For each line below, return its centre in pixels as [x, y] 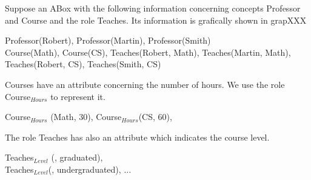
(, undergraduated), [85, 169]
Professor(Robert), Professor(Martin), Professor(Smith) [108, 40]
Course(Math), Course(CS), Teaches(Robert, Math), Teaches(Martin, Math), [148, 52]
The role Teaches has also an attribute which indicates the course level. [137, 137]
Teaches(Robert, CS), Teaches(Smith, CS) [83, 64]
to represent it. [78, 96]
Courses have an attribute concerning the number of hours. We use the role [145, 84]
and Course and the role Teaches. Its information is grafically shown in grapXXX [156, 20]
